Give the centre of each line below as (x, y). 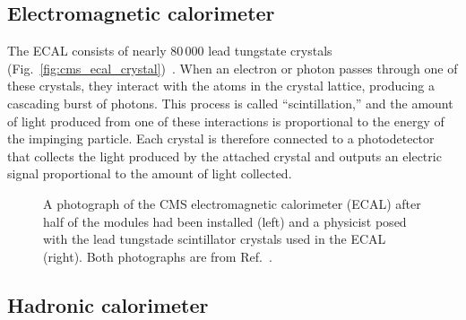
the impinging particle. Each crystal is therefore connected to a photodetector (221, 138)
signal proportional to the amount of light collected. (150, 173)
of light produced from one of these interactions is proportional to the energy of (226, 121)
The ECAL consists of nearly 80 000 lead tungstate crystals (170, 51)
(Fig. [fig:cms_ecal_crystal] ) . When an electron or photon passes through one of (233, 68)
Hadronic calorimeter (108, 304)
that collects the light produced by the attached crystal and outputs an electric (224, 156)
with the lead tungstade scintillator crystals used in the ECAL (215, 239)
